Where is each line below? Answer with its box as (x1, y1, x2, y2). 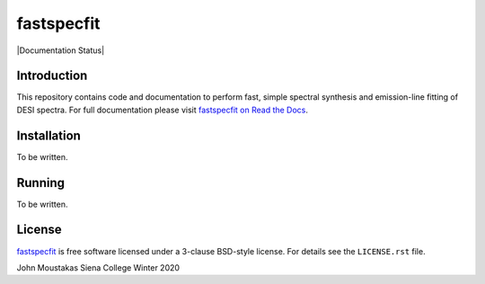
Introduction (16, 68, 88, 84)
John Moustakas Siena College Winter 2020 (16, 262, 180, 273)
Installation (16, 128, 81, 143)
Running (16, 175, 66, 191)
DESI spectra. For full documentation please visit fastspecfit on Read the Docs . (16, 104, 309, 115)
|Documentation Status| (16, 45, 105, 56)
